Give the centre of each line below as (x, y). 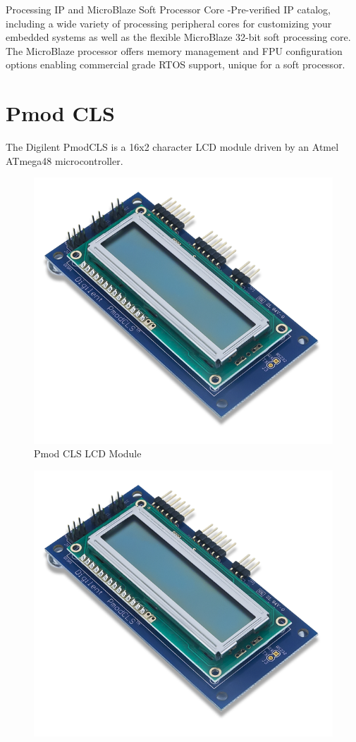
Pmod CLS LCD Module (88, 453)
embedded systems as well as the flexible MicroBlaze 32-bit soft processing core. (178, 37)
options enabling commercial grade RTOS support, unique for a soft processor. (176, 64)
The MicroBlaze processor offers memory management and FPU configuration (174, 50)
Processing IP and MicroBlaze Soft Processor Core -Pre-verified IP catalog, (168, 9)
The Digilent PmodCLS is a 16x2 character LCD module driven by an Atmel (172, 147)
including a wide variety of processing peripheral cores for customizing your (169, 23)
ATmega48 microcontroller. (65, 160)
